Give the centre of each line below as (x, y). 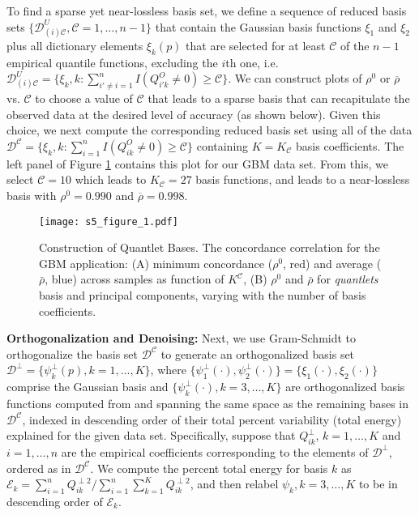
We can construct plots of (298, 78)
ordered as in (39, 468)
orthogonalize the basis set (73, 353)
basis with (32, 195)
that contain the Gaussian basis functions (258, 26)
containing (222, 145)
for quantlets (348, 279)
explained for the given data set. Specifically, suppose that (151, 435)
